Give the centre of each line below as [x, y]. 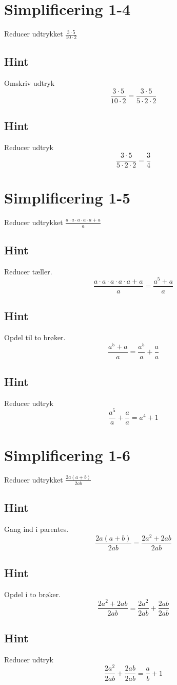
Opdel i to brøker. [33, 594]
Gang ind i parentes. [36, 529]
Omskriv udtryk [30, 83]
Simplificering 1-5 [67, 197]
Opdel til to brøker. [35, 337]
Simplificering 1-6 [67, 455]
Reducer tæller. [28, 271]
